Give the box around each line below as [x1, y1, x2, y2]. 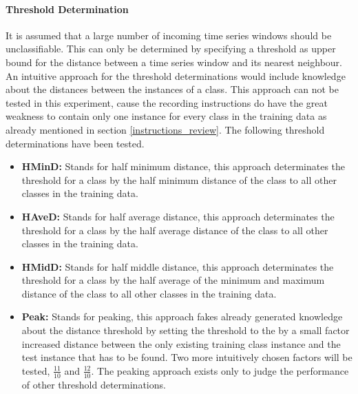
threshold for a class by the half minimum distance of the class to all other [21, 172, 337, 187]
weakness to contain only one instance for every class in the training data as [6, 109, 327, 123]
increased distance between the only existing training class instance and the [21, 336, 341, 351]
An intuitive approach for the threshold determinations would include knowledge [6, 68, 346, 83]
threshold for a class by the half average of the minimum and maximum [21, 273, 325, 287]
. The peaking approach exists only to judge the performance [91, 363, 349, 377]
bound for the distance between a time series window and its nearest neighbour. [6, 54, 342, 69]
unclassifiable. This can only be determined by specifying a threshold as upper [6, 41, 336, 56]
